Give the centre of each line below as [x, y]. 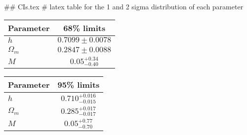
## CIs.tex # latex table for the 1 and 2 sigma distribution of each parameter [124, 6]
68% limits [84, 28]
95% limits [79, 85]
